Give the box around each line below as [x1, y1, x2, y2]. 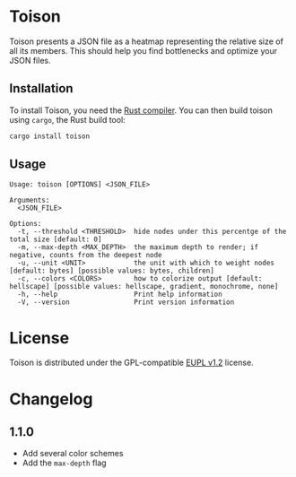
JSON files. [9, 55, 51, 65]
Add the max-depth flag [22, 457, 107, 468]
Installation [9, 81, 74, 96]
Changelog [9, 388, 93, 409]
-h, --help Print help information [17, 290, 222, 299]
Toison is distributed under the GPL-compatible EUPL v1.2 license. [9, 357, 254, 369]
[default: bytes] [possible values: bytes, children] [9, 266, 215, 275]
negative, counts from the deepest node [9, 251, 163, 260]
